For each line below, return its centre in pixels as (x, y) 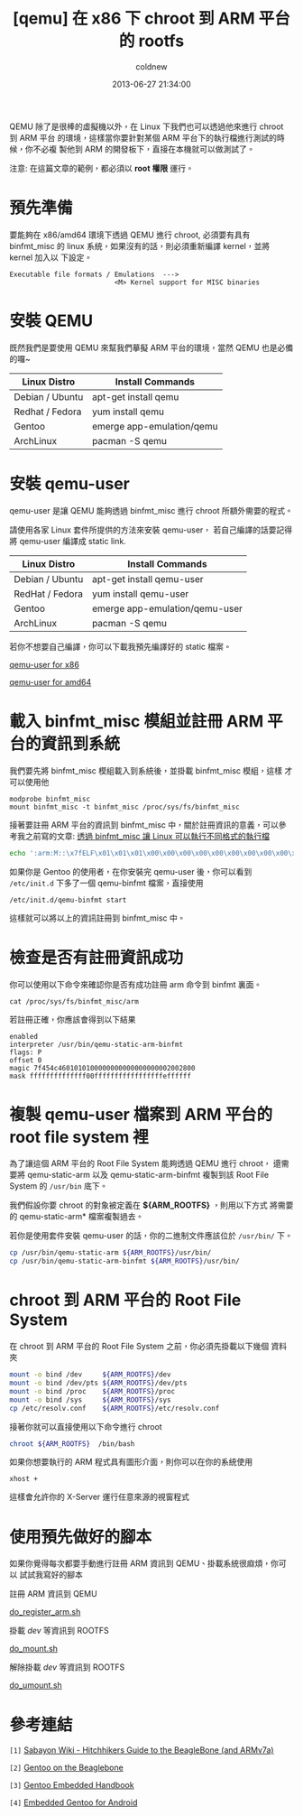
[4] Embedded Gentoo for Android (73, 1802)
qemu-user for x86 (44, 664)
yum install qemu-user (140, 594)
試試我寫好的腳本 (51, 1575)
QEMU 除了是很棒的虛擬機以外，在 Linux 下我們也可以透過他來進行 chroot (147, 126)
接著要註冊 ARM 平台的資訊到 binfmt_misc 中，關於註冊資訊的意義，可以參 (148, 825)
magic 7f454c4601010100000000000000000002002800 (102, 1068)
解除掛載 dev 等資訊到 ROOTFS (67, 1667)
